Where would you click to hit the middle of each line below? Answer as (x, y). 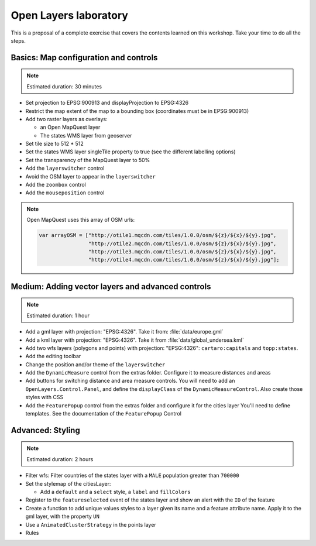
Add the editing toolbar (53, 356)
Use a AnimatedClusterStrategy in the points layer (91, 524)
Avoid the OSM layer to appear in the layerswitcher (91, 176)
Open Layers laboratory (70, 15)
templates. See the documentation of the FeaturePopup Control (103, 414)
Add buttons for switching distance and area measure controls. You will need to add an (130, 381)
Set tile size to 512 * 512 (55, 144)
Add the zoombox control (56, 185)
